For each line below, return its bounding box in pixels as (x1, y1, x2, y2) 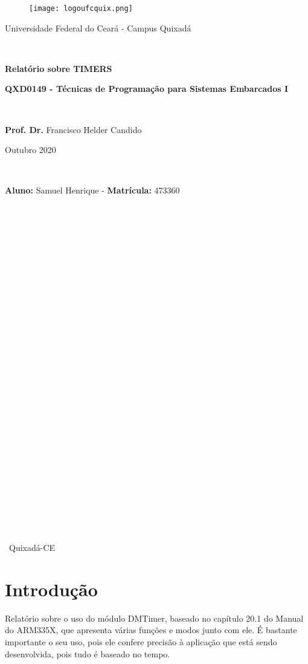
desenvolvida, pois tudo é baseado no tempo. (5, 647, 170, 660)
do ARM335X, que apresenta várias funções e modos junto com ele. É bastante (5, 623, 297, 636)
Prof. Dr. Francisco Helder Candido (5, 123, 142, 135)
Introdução (5, 576, 98, 601)
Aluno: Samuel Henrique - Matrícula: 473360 (5, 184, 180, 197)
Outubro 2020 (5, 143, 56, 156)
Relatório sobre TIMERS (5, 62, 112, 74)
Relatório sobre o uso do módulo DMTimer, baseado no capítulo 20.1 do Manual (5, 611, 304, 624)
